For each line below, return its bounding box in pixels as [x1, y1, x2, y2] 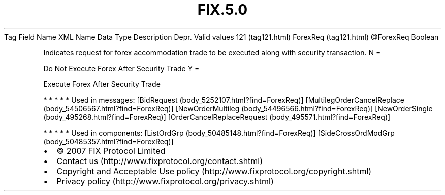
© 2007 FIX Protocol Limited [56, 145, 166, 156]
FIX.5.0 [197, 1, 248, 18]
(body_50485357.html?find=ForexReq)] [43, 137, 174, 146]
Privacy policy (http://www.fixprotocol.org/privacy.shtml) [56, 176, 274, 186]
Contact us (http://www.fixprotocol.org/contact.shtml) [56, 155, 263, 166]
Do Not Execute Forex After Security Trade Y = [43, 63, 200, 73]
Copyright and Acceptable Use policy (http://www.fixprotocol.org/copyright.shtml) [56, 166, 372, 176]
